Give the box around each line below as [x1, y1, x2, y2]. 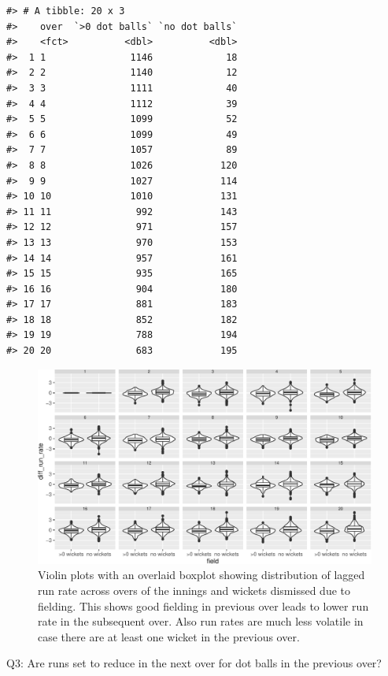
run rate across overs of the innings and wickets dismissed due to [38, 582, 351, 599]
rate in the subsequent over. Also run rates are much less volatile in [38, 613, 364, 630]
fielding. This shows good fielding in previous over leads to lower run [38, 597, 369, 614]
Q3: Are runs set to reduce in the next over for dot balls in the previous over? [6, 655, 382, 671]
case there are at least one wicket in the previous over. [38, 628, 300, 644]
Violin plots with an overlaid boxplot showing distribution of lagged [38, 566, 365, 583]
